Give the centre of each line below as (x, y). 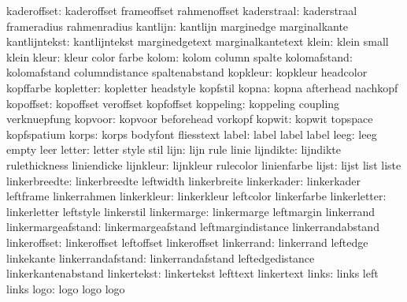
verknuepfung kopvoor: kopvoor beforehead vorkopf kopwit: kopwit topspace (190, 119)
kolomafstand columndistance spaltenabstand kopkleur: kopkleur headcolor (187, 72)
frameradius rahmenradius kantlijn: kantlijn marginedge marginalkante (178, 26)
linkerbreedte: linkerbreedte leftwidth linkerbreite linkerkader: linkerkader (184, 180)
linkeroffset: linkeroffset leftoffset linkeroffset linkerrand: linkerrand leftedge (187, 242)
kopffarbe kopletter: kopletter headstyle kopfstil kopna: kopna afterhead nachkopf (202, 87)
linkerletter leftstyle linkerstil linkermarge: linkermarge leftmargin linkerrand (191, 211)
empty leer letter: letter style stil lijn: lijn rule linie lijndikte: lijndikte (174, 149)
